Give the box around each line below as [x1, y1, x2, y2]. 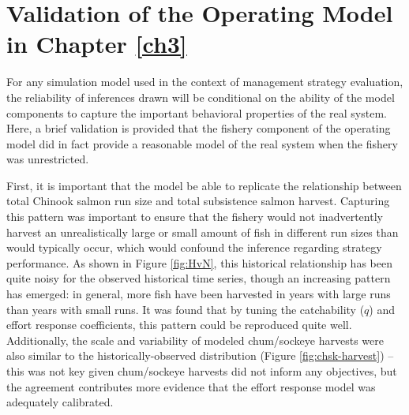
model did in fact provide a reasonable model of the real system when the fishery [6, 135, 398, 151]
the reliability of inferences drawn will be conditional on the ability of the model [6, 88, 395, 105]
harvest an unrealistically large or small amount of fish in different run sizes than [6, 223, 399, 240]
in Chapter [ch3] [6, 28, 187, 60]
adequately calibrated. [6, 394, 114, 410]
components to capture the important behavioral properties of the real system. [6, 104, 387, 121]
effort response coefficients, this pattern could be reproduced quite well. [6, 316, 352, 333]
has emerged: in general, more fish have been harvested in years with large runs [6, 286, 391, 302]
